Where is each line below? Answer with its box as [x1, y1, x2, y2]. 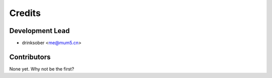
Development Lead [9, 26, 70, 35]
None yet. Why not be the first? [9, 65, 75, 72]
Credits [9, 7, 41, 18]
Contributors [9, 52, 51, 61]
